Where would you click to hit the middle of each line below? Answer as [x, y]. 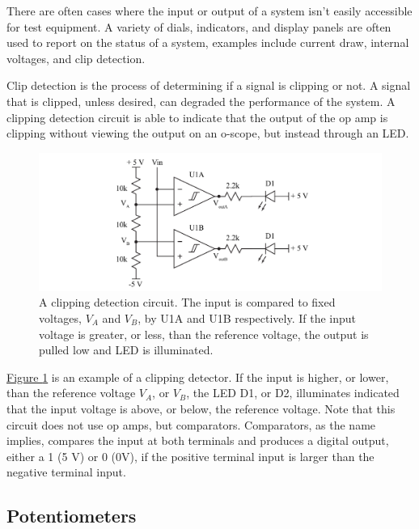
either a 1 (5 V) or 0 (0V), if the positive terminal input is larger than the [190, 456]
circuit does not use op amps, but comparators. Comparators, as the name [191, 424]
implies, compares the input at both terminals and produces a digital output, [198, 440]
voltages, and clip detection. [76, 58]
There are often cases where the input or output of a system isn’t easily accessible [209, 11]
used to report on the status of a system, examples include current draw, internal [208, 42]
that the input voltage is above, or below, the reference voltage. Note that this [201, 408]
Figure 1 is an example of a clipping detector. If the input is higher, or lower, [198, 377]
